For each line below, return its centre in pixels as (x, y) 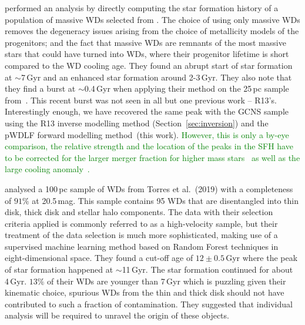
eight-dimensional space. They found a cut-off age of (99, 258)
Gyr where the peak (262, 258)
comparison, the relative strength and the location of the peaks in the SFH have (149, 146)
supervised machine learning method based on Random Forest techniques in (142, 246)
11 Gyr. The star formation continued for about (207, 269)
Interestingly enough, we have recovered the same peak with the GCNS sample (147, 111)
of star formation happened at (59, 269)
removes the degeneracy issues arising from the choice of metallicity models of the (152, 31)
